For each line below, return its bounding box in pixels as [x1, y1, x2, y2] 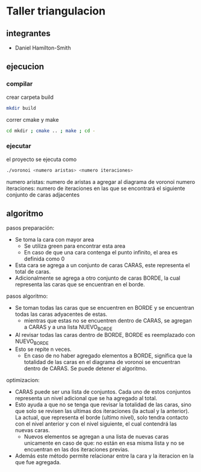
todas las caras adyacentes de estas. [14, 310, 108, 318]
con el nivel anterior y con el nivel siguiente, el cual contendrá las [14, 420, 178, 427]
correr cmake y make [6, 116, 59, 123]
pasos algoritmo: [6, 292, 48, 300]
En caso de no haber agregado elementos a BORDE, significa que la [23, 352, 193, 359]
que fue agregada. [14, 459, 61, 466]
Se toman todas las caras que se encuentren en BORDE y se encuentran [14, 304, 194, 312]
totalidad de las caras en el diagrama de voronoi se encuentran [23, 359, 181, 366]
